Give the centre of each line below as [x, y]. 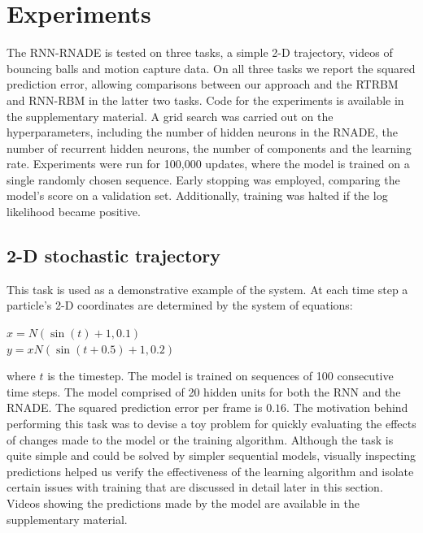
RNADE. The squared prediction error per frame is [135, 407]
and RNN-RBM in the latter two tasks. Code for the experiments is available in [205, 100]
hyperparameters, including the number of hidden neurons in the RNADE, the [202, 132]
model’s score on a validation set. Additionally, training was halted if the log [197, 195]
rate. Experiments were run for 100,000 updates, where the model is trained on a [208, 164]
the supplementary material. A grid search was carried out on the [170, 116]
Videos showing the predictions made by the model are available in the [183, 503]
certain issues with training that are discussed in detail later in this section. [195, 487]
